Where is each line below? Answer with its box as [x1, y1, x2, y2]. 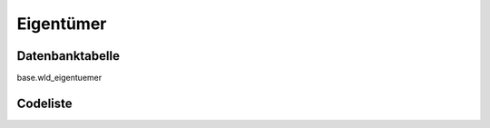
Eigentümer [16, 14, 107, 34]
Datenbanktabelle [16, 48, 120, 64]
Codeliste [16, 95, 73, 111]
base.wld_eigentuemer [16, 73, 103, 84]
